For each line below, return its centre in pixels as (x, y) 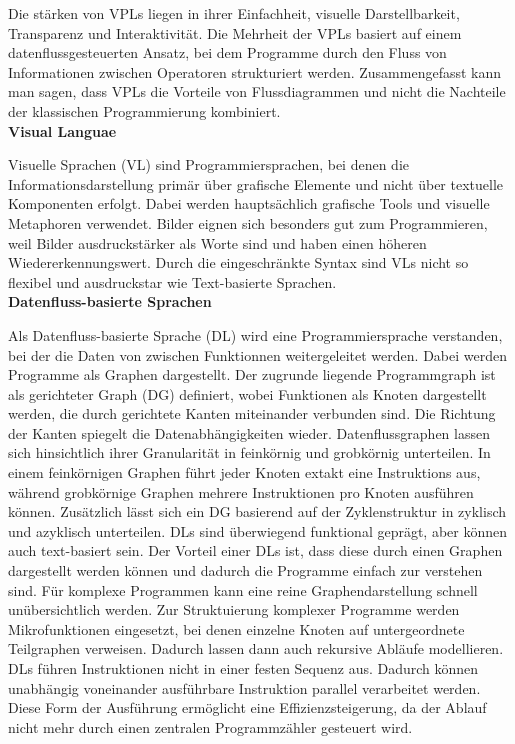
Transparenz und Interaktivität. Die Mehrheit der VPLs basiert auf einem (235, 32)
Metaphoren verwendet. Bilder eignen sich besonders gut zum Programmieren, (248, 222)
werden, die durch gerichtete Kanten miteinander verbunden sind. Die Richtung (252, 413)
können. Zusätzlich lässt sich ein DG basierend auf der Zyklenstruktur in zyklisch (257, 511)
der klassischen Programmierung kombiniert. (144, 110)
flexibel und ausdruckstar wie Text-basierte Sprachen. (172, 281)
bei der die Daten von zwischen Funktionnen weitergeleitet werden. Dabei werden (257, 354)
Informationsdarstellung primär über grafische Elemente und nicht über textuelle (256, 183)
